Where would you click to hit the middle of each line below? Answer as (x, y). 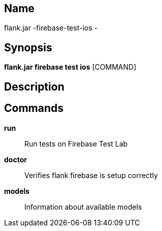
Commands (34, 108)
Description (34, 86)
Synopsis (28, 47)
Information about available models (83, 207)
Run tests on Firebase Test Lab (76, 143)
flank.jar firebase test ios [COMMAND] (70, 67)
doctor (15, 159)
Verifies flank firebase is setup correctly (91, 175)
